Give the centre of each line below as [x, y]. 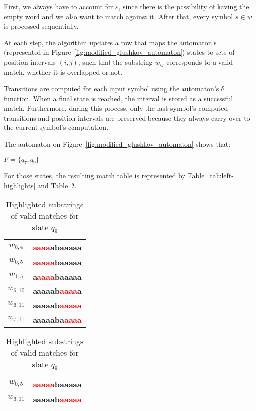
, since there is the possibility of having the [184, 6]
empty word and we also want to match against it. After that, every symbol [119, 16]
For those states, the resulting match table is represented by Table [104, 176]
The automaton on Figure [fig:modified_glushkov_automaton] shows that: [117, 144]
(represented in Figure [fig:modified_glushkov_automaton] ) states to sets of [119, 52]
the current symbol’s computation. [56, 127]
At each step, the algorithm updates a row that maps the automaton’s [110, 42]
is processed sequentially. [41, 26]
